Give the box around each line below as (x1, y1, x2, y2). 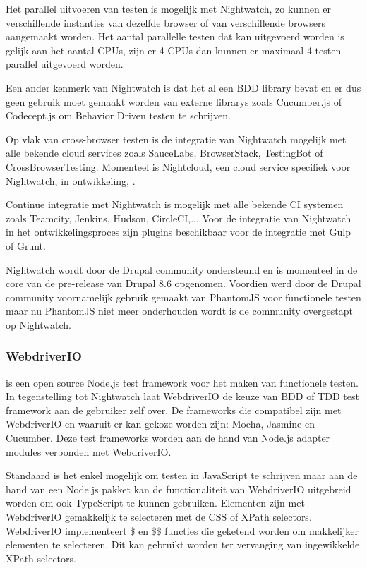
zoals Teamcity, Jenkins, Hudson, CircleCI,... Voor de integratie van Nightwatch (6, 210, 351, 225)
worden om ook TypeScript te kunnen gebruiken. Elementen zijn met (6, 495, 305, 510)
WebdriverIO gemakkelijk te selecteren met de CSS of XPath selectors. (6, 509, 312, 524)
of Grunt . (6, 238, 46, 253)
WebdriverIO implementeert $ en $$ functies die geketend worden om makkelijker (6, 523, 359, 538)
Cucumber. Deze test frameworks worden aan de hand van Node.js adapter (6, 430, 330, 445)
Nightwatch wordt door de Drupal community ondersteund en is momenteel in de (6, 262, 358, 277)
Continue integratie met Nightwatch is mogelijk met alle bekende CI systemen (6, 197, 344, 212)
